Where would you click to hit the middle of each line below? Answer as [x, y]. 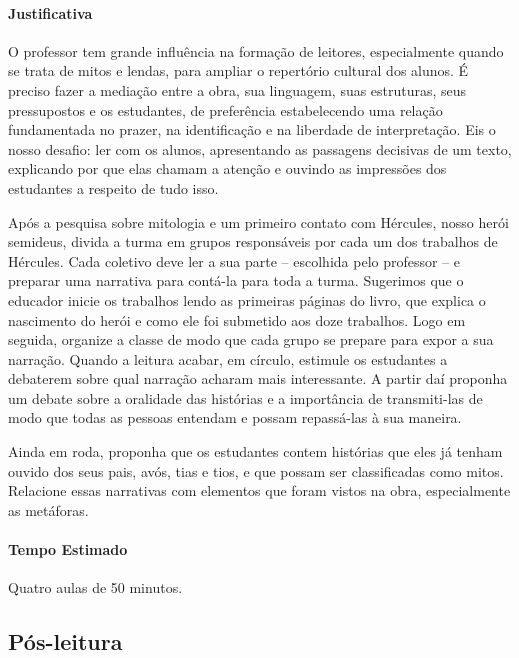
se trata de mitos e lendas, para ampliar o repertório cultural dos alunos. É [238, 70]
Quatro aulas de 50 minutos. [95, 587]
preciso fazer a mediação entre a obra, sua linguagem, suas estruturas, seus [237, 89]
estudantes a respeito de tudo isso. [113, 187]
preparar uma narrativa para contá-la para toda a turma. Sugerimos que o [236, 280]
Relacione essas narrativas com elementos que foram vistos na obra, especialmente [259, 490]
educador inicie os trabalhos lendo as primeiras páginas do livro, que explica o [247, 299]
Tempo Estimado [68, 549]
